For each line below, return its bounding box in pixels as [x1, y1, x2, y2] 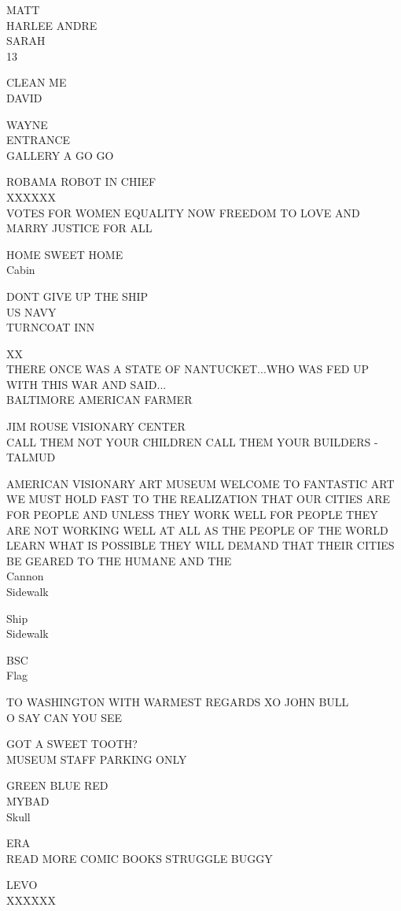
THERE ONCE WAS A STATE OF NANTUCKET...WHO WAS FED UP [6, 361, 370, 377]
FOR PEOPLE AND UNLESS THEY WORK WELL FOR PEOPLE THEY [6, 506, 378, 523]
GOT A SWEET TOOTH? [6, 735, 138, 752]
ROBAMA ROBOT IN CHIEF [6, 173, 156, 190]
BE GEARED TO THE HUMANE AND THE [6, 552, 232, 568]
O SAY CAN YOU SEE [6, 709, 123, 725]
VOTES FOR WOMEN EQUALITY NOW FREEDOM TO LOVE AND [6, 204, 360, 220]
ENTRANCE [6, 131, 71, 148]
